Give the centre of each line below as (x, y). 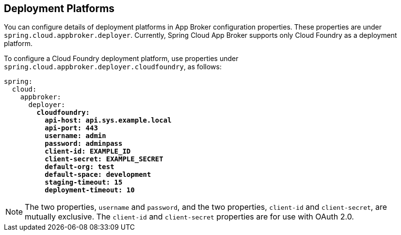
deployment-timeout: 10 (90, 190)
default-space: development (98, 175)
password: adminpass (84, 144)
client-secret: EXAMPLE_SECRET (104, 159)
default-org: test (80, 167)
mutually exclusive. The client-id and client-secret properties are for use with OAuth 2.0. (189, 217)
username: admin (75, 136)
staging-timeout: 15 (84, 182)
